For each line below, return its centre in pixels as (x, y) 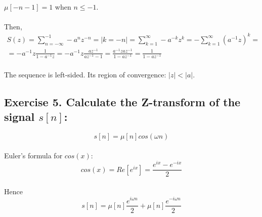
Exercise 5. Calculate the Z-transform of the (122, 101)
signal (19, 117)
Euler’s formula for (33, 155)
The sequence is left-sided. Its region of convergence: (85, 74)
